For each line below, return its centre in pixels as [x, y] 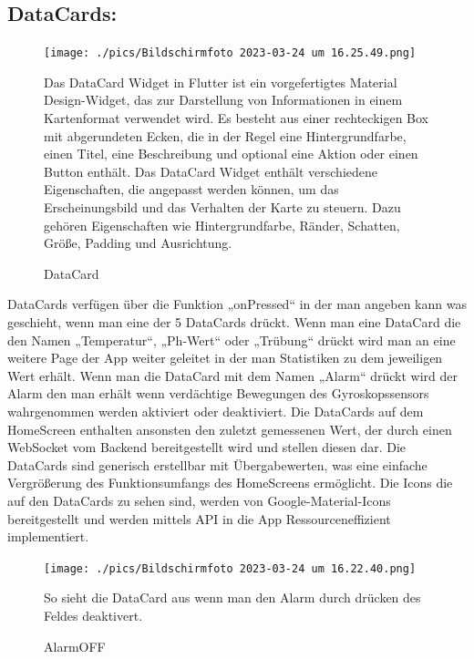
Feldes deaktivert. [93, 615]
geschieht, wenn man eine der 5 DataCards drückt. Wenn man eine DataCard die [234, 321]
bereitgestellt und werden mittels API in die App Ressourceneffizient [199, 518]
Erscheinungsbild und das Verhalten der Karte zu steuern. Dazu [222, 207]
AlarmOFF [75, 646]
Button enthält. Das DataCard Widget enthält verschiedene [211, 171]
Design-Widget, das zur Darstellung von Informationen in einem [223, 100]
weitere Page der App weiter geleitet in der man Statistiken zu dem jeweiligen [225, 358]
